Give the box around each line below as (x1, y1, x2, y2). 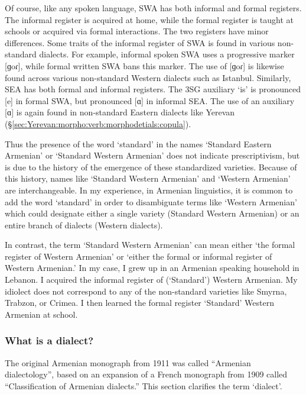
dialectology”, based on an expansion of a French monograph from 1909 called (5, 368, 288, 380)
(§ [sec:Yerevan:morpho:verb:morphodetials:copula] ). (5, 117, 191, 130)
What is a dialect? (5, 333, 94, 348)
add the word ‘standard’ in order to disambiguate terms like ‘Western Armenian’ (5, 195, 297, 208)
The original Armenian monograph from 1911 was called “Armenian (5, 356, 251, 369)
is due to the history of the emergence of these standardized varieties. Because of (5, 160, 297, 173)
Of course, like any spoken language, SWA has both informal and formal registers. (5, 2, 302, 14)
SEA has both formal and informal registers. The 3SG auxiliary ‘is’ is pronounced (5, 83, 301, 95)
